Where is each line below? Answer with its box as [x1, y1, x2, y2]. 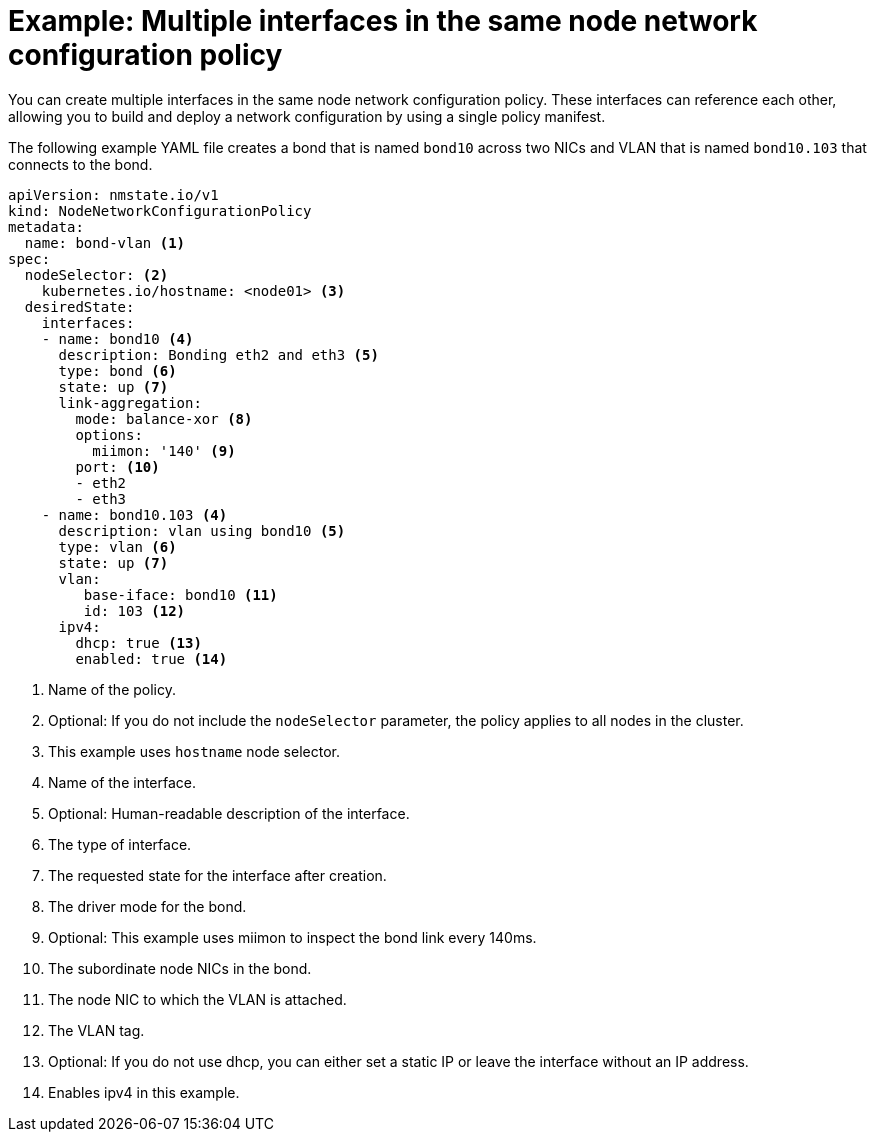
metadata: [8, 218, 84, 235]
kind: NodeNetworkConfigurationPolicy [8, 202, 312, 219]
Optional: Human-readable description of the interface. [48, 804, 410, 822]
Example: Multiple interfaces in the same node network [8, 4, 758, 38]
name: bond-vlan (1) [24, 234, 186, 251]
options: [75, 426, 143, 443]
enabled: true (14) [75, 650, 228, 667]
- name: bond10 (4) [41, 330, 194, 347]
